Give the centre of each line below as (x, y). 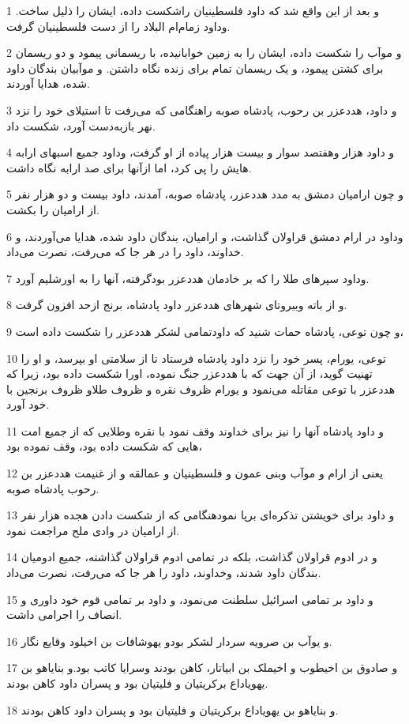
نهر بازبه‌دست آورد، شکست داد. (81, 125)
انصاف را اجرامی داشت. (64, 615)
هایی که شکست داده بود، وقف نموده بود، (104, 446)
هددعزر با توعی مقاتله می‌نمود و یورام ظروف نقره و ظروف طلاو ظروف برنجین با (201, 388)
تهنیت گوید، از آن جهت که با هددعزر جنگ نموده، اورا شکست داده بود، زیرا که (189, 373)
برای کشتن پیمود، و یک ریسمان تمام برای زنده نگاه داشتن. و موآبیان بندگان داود (195, 68)
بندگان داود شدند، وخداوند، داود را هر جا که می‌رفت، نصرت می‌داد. (164, 573)
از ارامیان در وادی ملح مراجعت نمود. (93, 530)
